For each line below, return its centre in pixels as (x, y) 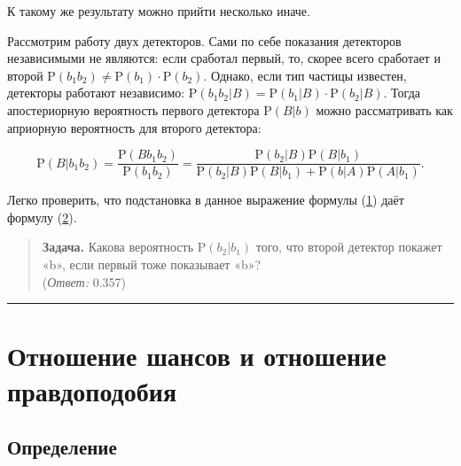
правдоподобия (92, 390)
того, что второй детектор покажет (349, 247)
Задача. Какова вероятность (118, 247)
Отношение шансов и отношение (197, 356)
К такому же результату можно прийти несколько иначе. (159, 11)
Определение (62, 447)
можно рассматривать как (384, 109)
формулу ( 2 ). (42, 217)
